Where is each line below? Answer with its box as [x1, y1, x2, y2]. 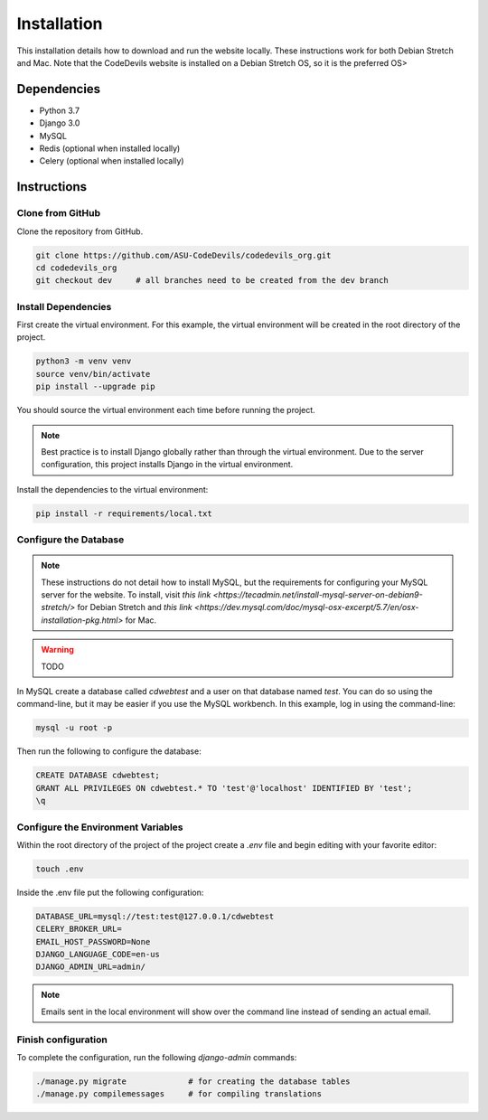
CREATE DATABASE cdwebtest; [35, 770, 160, 781]
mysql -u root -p [35, 723, 113, 733]
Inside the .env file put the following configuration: [16, 887, 204, 898]
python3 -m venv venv [35, 356, 132, 366]
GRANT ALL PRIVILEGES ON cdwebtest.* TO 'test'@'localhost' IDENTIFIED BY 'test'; [35, 783, 413, 793]
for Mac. [125, 615, 157, 626]
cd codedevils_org [35, 262, 117, 273]
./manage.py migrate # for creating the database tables [35, 1076, 351, 1087]
